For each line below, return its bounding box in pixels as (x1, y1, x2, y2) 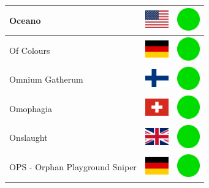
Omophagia (9, 102, 53, 115)
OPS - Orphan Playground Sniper (9, 160, 137, 173)
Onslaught (9, 131, 48, 144)
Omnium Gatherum (9, 73, 83, 86)
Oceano (9, 13, 41, 26)
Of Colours (9, 43, 50, 56)
